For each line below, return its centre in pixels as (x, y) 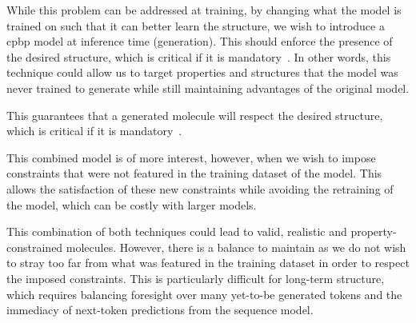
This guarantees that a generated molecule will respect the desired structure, (195, 115)
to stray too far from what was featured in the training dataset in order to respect (208, 263)
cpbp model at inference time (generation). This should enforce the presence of (200, 41)
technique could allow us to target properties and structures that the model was (202, 72)
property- (374, 231)
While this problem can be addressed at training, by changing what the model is (204, 10)
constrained (35, 247)
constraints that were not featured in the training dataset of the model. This (194, 173)
